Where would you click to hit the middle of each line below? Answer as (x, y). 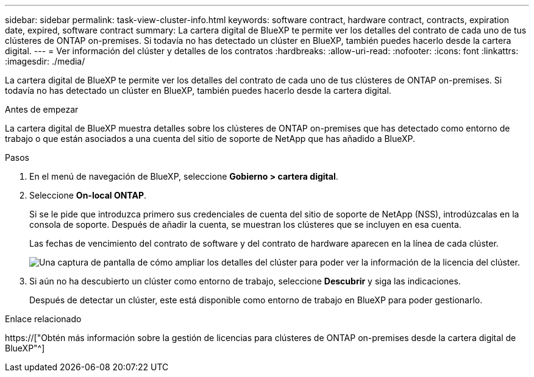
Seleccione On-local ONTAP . (88, 195)
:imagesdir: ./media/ (45, 61)
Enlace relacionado (43, 319)
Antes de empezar (42, 109)
